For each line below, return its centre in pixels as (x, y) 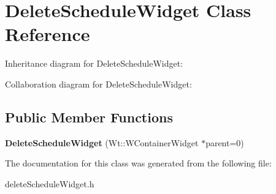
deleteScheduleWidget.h (50, 183)
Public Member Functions (89, 117)
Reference (48, 34)
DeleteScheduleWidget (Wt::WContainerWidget (102, 142)
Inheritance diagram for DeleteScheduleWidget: (94, 63)
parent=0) (225, 142)
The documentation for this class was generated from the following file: (138, 163)
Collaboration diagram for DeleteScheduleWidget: (98, 84)
